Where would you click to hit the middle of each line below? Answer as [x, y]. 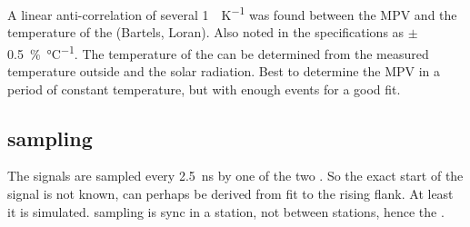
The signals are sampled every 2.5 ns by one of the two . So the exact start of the [235, 176]
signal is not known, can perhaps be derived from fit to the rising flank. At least [230, 194]
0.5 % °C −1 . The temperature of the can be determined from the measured [218, 52]
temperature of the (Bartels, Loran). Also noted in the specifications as [206, 32]
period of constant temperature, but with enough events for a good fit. [204, 89]
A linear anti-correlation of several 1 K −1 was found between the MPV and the [232, 13]
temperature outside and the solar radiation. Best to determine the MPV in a [224, 71]
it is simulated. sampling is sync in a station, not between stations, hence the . [226, 211]
